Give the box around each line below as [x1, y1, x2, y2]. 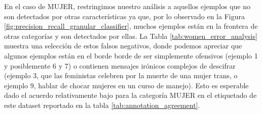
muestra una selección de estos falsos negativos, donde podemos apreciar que [4, 40, 242, 51]
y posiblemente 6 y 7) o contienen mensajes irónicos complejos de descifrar [4, 60, 236, 71]
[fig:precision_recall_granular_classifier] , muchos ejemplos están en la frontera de [4, 21, 258, 31]
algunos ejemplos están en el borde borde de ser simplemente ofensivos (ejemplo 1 [4, 50, 258, 61]
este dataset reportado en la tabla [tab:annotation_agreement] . [4, 99, 200, 110]
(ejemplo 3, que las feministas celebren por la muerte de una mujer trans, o [4, 70, 238, 81]
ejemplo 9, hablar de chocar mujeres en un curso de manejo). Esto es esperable [4, 80, 249, 90]
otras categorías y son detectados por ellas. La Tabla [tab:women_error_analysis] [4, 30, 257, 41]
